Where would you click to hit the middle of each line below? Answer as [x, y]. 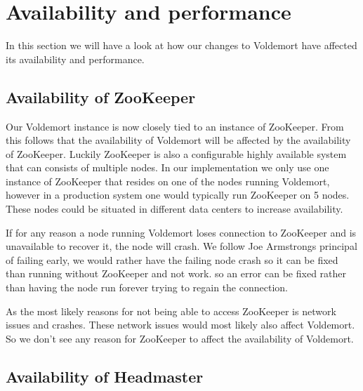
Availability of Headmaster [105, 376]
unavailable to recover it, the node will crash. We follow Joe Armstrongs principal [181, 246]
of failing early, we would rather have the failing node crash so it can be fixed [172, 259]
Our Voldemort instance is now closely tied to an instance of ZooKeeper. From [175, 126]
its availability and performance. [75, 59]
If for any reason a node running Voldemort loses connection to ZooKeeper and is [181, 232]
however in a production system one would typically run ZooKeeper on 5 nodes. [178, 195]
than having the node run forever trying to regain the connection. [147, 287]
